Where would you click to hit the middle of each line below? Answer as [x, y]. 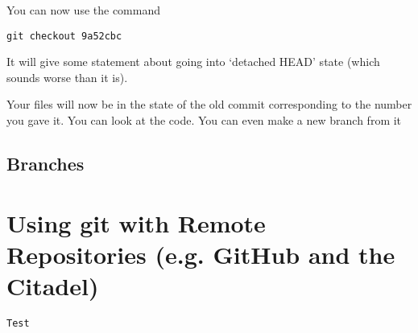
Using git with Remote [136, 222]
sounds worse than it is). [67, 77]
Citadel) [53, 285]
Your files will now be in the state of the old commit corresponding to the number [209, 104]
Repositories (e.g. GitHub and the [201, 254]
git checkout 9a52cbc [64, 36]
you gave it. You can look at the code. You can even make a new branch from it [204, 120]
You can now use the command [84, 10]
